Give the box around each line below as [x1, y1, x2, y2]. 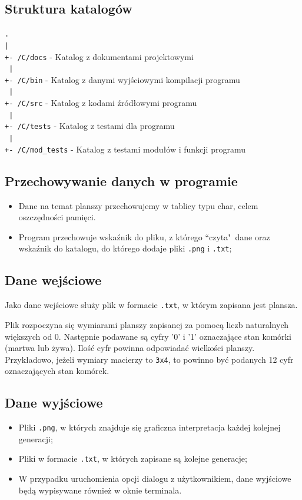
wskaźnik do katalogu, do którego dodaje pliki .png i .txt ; [18, 242, 232, 254]
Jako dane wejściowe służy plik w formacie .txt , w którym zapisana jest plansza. [5, 299, 298, 311]
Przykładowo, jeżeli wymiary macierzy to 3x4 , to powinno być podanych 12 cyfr [5, 353, 294, 365]
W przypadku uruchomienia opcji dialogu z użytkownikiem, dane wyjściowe [18, 472, 291, 485]
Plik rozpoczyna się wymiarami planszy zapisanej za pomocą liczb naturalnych [5, 318, 288, 330]
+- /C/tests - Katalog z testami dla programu [5, 120, 175, 132]
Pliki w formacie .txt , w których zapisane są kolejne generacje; [18, 452, 247, 465]
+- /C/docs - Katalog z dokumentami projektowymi [5, 50, 194, 62]
